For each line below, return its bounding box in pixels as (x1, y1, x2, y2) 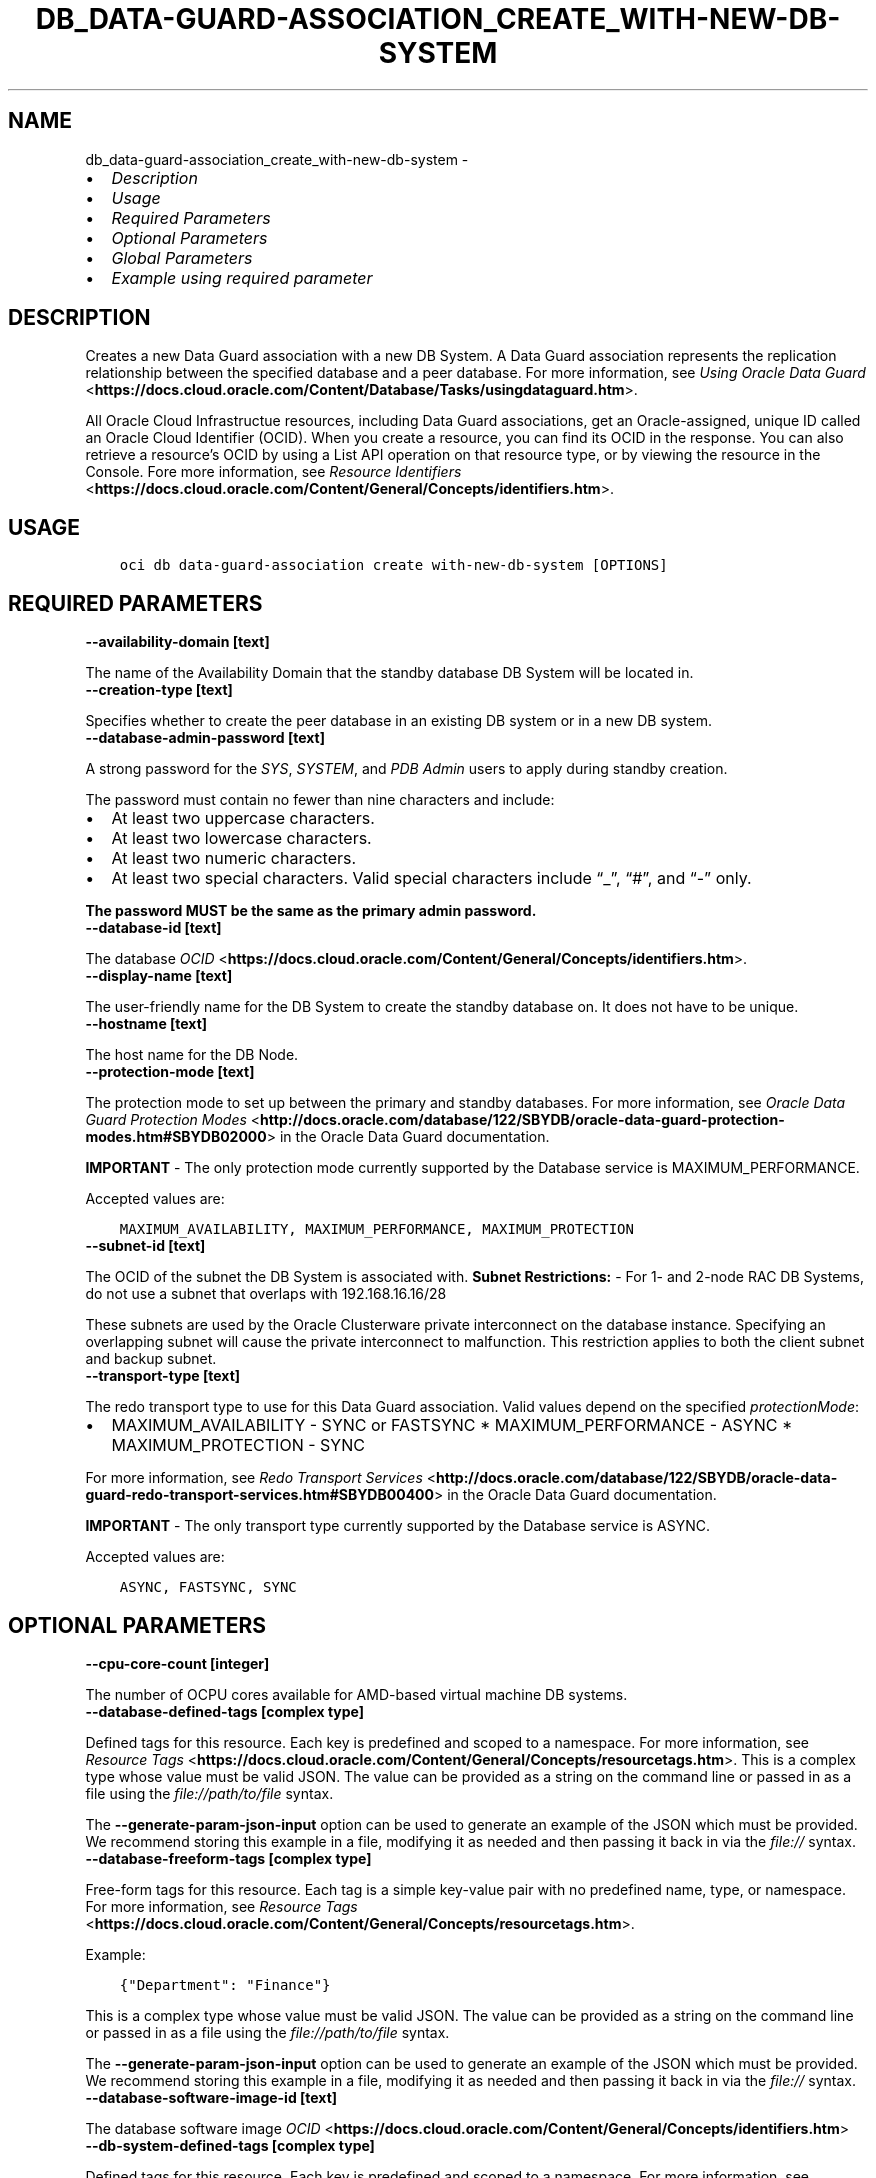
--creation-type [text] (85, 681, 233, 699)
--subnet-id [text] (85, 1237, 206, 1255)
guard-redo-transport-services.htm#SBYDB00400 (85, 1486, 434, 1504)
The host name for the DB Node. (85, 1046, 299, 1064)
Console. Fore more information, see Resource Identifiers (85, 463, 462, 481)
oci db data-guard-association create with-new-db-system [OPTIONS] (119, 557, 668, 574)
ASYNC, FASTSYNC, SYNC (119, 1579, 297, 1596)
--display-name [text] (85, 967, 233, 985)
